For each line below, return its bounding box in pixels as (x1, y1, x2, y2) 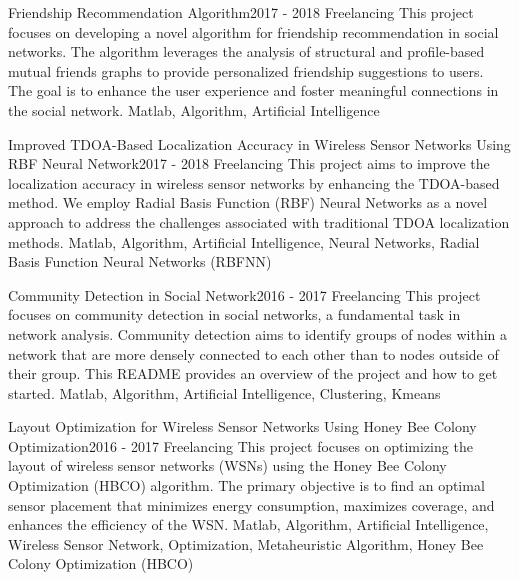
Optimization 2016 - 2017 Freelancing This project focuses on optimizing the (8, 435, 473, 456)
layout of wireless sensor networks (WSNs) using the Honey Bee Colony (8, 455, 447, 476)
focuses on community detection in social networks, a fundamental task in (8, 304, 461, 325)
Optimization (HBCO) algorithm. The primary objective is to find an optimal (8, 475, 485, 496)
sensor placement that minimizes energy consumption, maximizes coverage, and (8, 494, 495, 515)
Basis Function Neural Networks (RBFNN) (8, 251, 272, 272)
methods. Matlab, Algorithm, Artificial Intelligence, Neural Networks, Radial (8, 231, 480, 252)
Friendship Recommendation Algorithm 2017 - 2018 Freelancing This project (8, 2, 474, 22)
